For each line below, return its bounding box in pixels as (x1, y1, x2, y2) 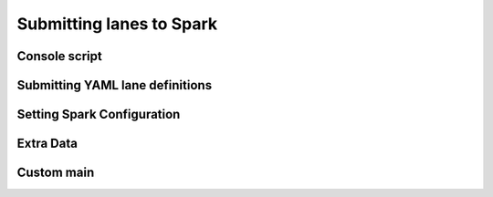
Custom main (16, 165, 95, 181)
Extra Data (16, 136, 78, 151)
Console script (16, 48, 102, 64)
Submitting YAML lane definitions (16, 78, 213, 93)
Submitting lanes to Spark (16, 14, 218, 34)
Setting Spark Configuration (16, 107, 181, 122)
